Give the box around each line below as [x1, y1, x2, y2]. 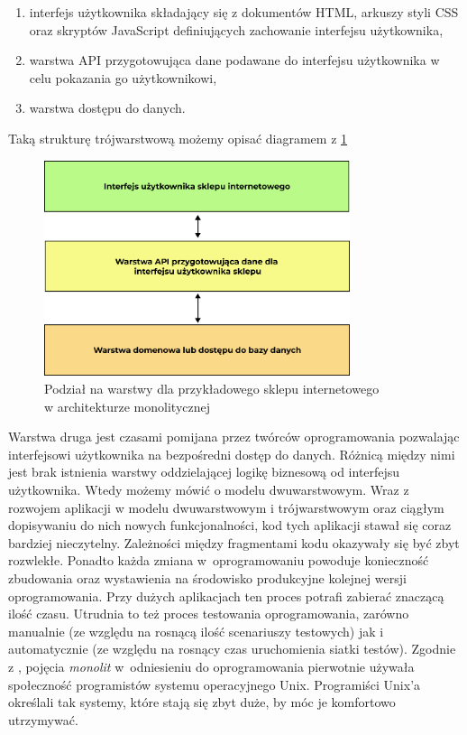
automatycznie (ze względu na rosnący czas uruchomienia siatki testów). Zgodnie [8, 639, 456, 658]
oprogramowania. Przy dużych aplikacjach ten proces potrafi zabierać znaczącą [8, 586, 444, 605]
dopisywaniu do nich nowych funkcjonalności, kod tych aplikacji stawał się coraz [8, 516, 452, 535]
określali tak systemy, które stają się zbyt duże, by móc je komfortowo [8, 693, 396, 712]
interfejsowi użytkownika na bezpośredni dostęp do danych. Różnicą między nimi [8, 444, 455, 463]
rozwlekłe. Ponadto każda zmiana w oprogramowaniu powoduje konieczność [8, 551, 429, 570]
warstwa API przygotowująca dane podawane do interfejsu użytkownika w [29, 51, 440, 70]
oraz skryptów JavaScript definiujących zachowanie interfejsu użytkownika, [29, 20, 444, 39]
